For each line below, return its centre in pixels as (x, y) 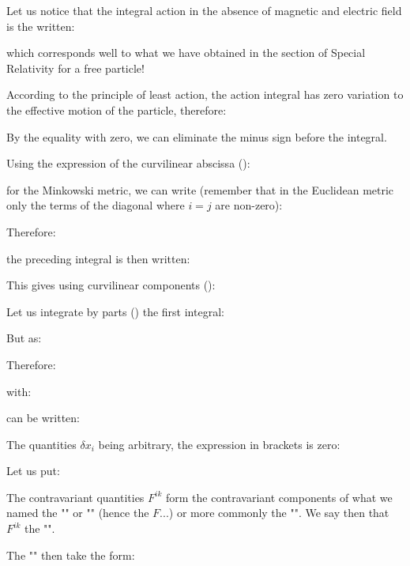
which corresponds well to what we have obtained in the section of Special (186, 53)
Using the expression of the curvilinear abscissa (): (128, 163)
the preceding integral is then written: (98, 258)
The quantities (41, 444)
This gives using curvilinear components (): (111, 285)
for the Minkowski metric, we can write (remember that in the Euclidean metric (200, 189)
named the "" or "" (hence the (78, 513)
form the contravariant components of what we (279, 497)
